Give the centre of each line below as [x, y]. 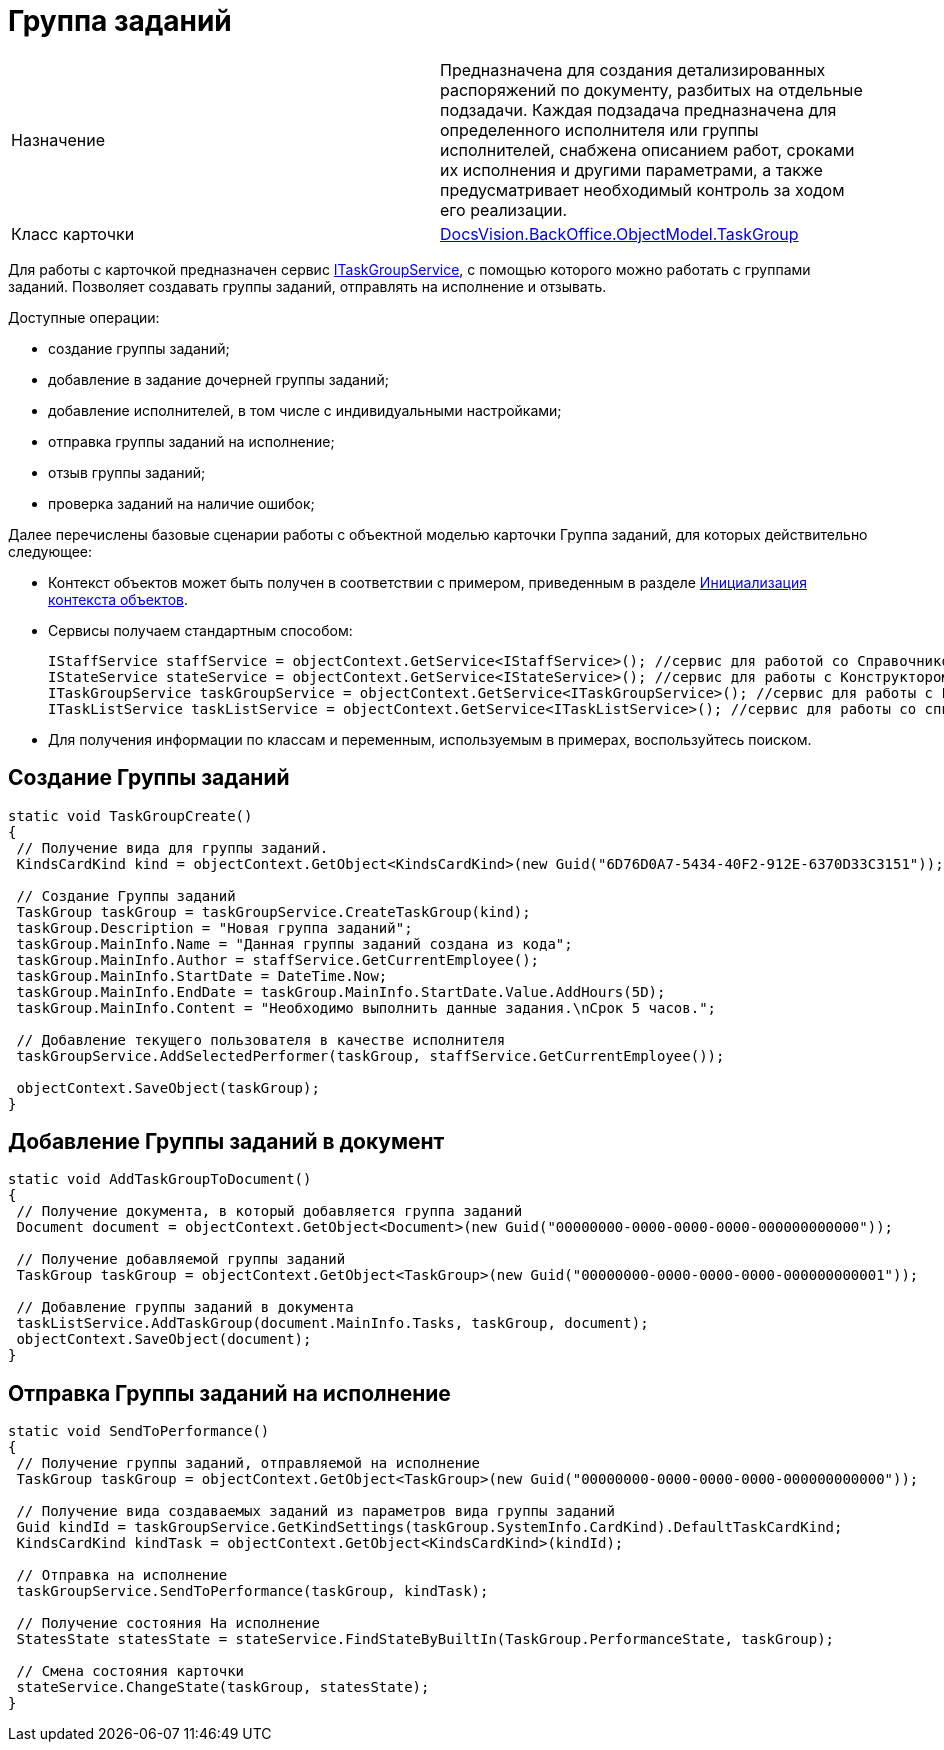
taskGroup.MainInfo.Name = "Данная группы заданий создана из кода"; [294, 943]
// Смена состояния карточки [130, 1671]
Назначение [58, 139]
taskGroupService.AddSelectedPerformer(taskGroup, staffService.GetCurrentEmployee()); [370, 1055]
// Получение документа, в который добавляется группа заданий [269, 1211]
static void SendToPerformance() [139, 1431]
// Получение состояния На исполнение [168, 1623]
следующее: [50, 551]
